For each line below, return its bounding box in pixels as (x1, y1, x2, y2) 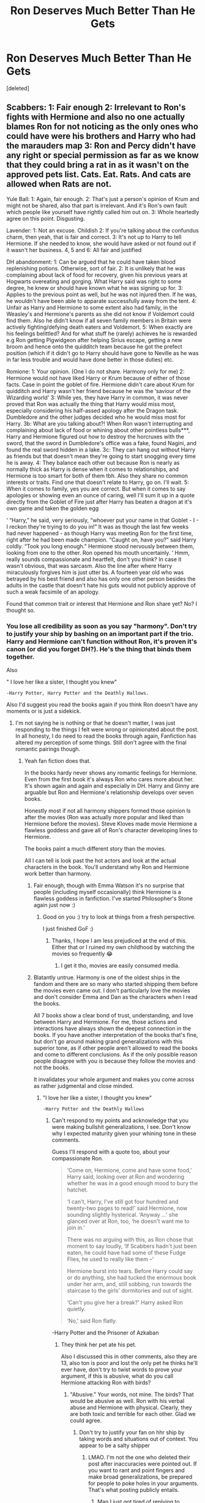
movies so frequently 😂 (51, 950, 113, 957)
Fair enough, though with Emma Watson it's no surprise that (33, 882, 185, 889)
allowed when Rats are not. (6, 179, 112, 189)
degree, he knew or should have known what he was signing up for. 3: (6, 284, 184, 291)
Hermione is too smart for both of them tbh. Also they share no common (6, 472, 188, 479)
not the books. (33, 1064, 70, 1071)
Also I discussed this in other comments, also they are (61, 1353, 197, 1360)
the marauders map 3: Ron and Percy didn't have (6, 140, 196, 151)
